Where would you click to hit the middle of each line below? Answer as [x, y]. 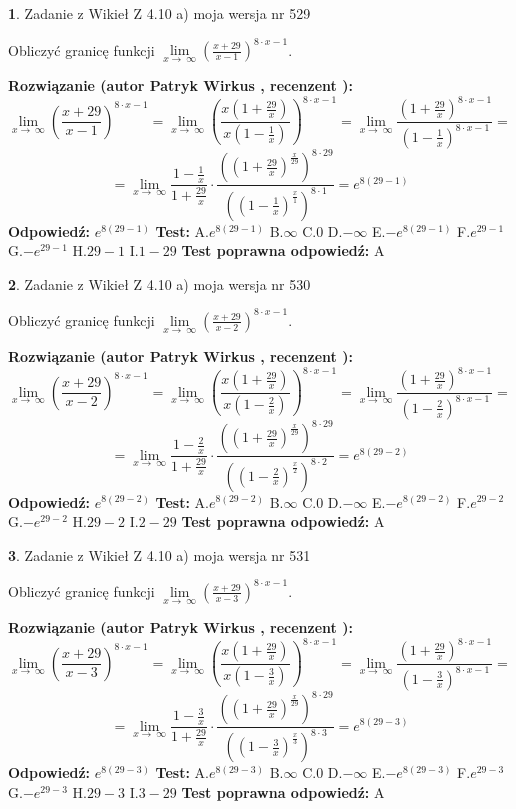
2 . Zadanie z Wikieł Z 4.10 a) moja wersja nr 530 [159, 283]
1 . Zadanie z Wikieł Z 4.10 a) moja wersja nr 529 [159, 13]
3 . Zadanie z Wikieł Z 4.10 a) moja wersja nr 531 [159, 554]
